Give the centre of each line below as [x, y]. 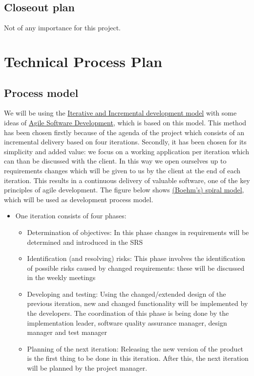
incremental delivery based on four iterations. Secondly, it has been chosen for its [125, 142]
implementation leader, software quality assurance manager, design [127, 322]
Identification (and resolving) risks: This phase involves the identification [136, 258]
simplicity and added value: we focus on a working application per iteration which [127, 151]
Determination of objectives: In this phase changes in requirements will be [138, 232]
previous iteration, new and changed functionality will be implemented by [138, 303]
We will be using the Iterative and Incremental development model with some [120, 113]
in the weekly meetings [61, 277]
